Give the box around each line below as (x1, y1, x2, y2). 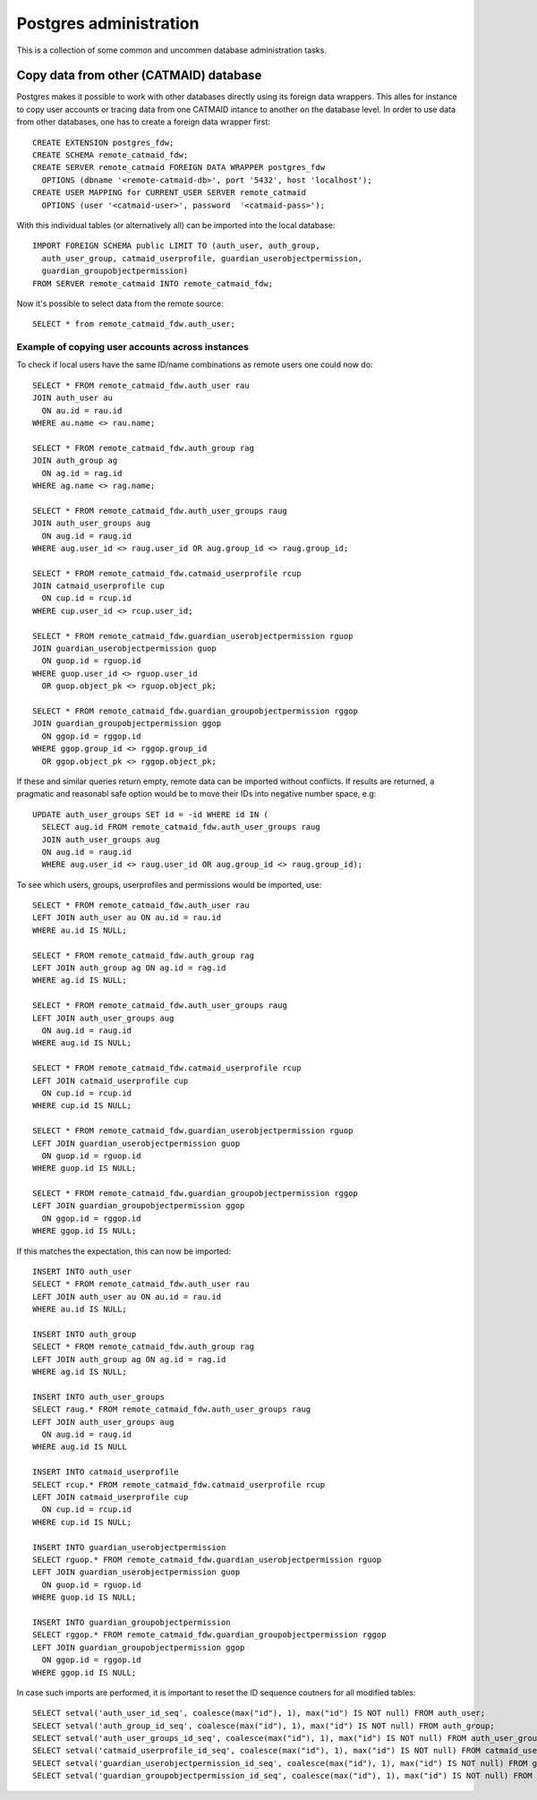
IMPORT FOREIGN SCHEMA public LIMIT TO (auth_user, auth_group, (32, 241, 321, 251)
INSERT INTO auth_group (32, 1329, 137, 1339)
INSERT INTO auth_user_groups (32, 1392, 166, 1402)
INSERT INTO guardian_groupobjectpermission (32, 1617, 232, 1627)
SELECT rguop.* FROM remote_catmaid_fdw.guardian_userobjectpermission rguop (32, 1555, 382, 1565)
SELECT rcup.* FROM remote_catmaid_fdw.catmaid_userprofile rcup (32, 1480, 326, 1489)
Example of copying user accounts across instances (16, 341, 250, 354)
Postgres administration (16, 13, 200, 33)
